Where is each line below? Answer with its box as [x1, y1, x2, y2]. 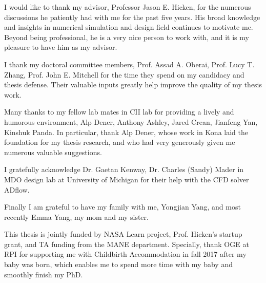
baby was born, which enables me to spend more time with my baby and [4, 259, 233, 270]
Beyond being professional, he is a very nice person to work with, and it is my [4, 31, 249, 42]
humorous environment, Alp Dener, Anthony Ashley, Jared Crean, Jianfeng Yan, [4, 116, 258, 127]
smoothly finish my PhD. [4, 269, 83, 279]
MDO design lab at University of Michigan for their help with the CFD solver [4, 174, 249, 184]
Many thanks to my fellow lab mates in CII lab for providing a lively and [4, 106, 234, 117]
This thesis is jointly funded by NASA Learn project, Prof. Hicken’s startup [4, 229, 242, 239]
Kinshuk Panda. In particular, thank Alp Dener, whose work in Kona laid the [4, 126, 248, 137]
